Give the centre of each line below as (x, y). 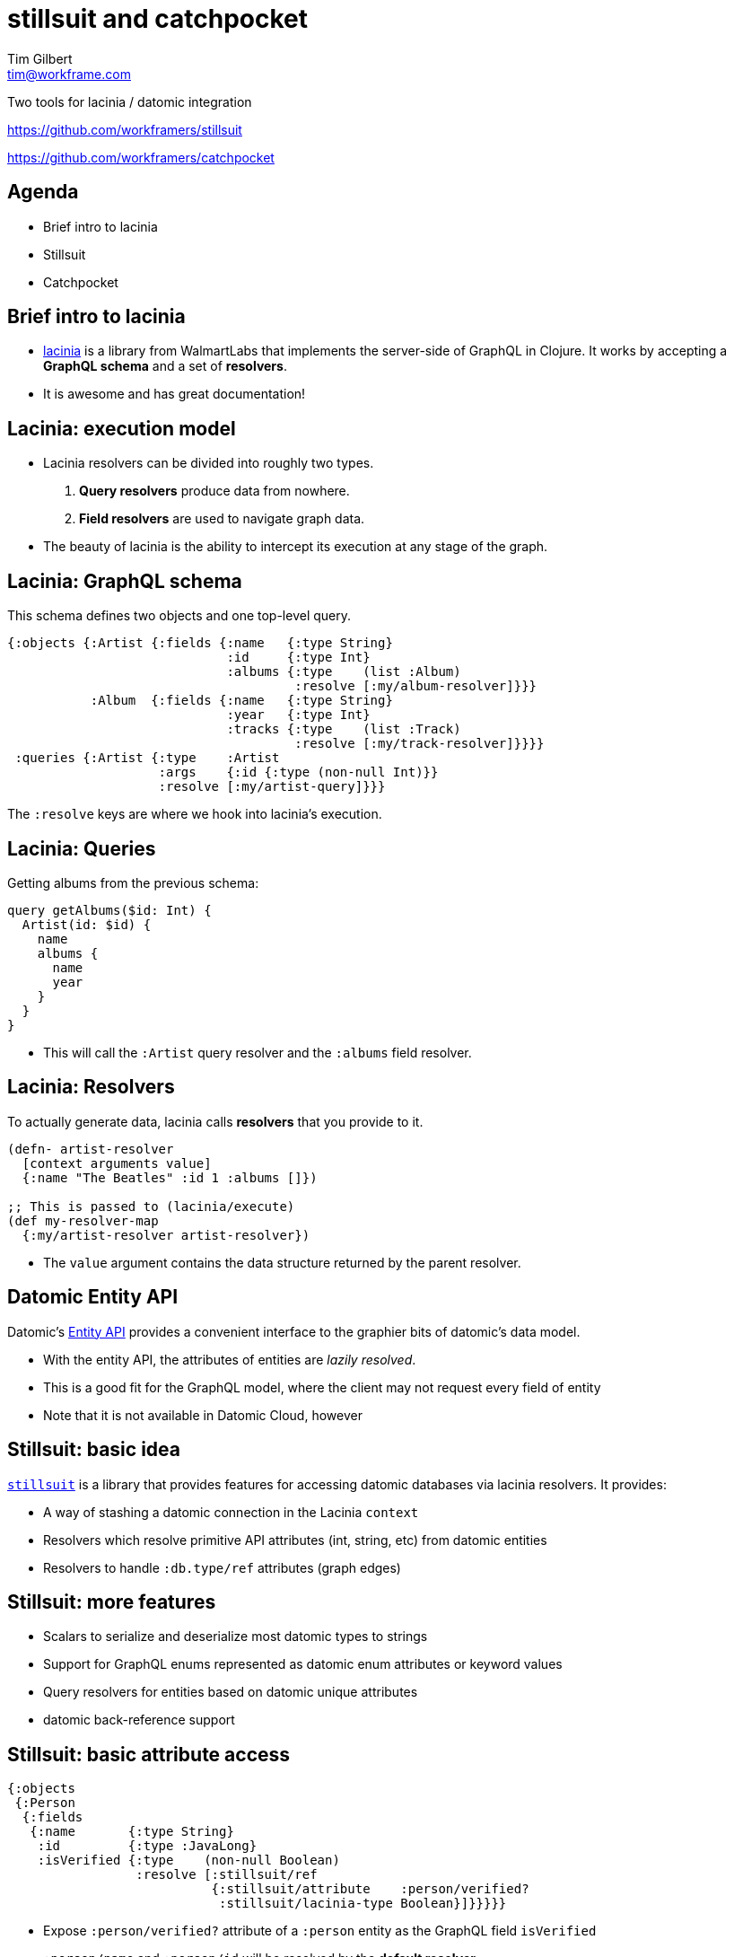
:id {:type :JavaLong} (147, 1846)
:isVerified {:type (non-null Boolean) (188, 1860)
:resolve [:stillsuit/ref (227, 1875)
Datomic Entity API (93, 1297)
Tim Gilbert (40, 58)
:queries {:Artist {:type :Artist (147, 758)
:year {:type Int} (298, 715)
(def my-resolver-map (83, 1220)
